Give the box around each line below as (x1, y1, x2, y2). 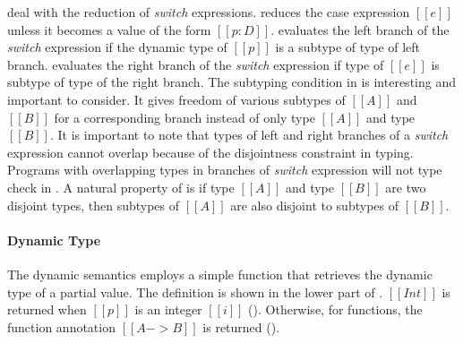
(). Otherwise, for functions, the (248, 300, 423, 319)
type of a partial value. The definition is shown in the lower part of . (7, 282, 383, 301)
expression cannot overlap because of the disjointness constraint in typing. (7, 142, 414, 161)
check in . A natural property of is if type (7, 177, 235, 196)
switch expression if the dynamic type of (7, 38, 227, 56)
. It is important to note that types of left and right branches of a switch (49, 125, 449, 144)
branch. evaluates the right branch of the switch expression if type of (7, 55, 384, 73)
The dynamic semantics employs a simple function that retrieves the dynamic (7, 264, 433, 283)
